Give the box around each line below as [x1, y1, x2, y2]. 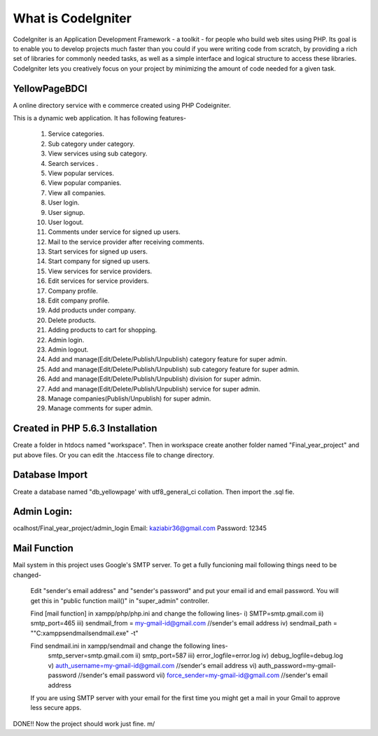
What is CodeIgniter [13, 11, 132, 26]
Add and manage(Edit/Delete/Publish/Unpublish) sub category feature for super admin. [48, 365, 300, 373]
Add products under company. [48, 306, 136, 314]
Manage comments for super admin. [48, 404, 153, 412]
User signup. [48, 208, 85, 216]
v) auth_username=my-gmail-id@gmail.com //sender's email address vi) [48, 661, 257, 669]
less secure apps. [30, 704, 82, 712]
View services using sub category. [48, 149, 148, 158]
